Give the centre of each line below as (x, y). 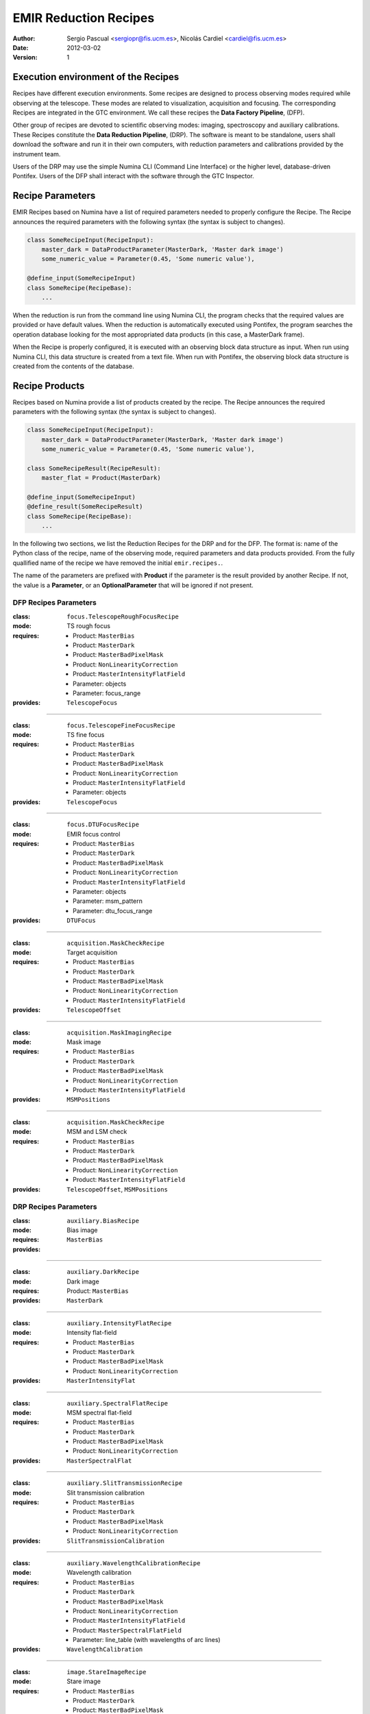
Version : (25, 58)
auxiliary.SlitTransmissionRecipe (125, 1483)
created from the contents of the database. (73, 366)
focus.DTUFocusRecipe (103, 825)
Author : (24, 38)
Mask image (84, 1042)
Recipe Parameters (54, 196)
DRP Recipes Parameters (55, 1207)
